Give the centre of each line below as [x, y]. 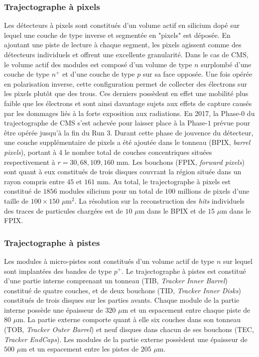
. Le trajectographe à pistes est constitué [184, 271]
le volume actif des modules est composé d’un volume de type [98, 64]
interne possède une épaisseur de [54, 309]
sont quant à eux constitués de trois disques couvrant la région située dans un [123, 172]
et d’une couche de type [99, 74]
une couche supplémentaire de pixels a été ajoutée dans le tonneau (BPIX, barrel [127, 142]
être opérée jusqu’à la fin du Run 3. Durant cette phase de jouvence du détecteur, [129, 132]
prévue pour [232, 123]
